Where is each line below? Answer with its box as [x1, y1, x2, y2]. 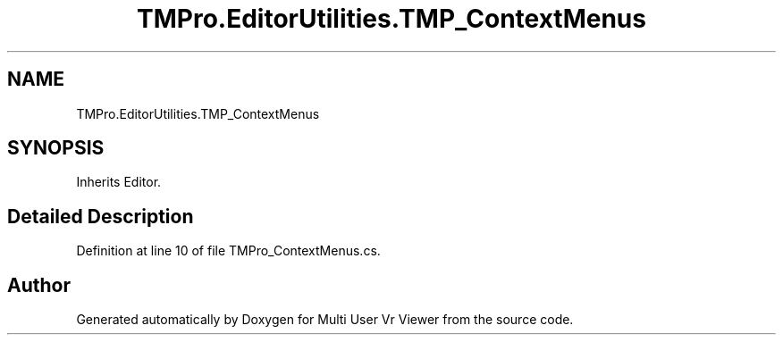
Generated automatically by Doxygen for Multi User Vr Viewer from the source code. [76, 312, 574, 328]
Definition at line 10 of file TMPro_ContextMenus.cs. [76, 243, 381, 259]
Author [7, 273, 71, 296]
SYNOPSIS [7, 137, 105, 160]
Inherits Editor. [76, 174, 162, 190]
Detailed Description [7, 204, 194, 228]
